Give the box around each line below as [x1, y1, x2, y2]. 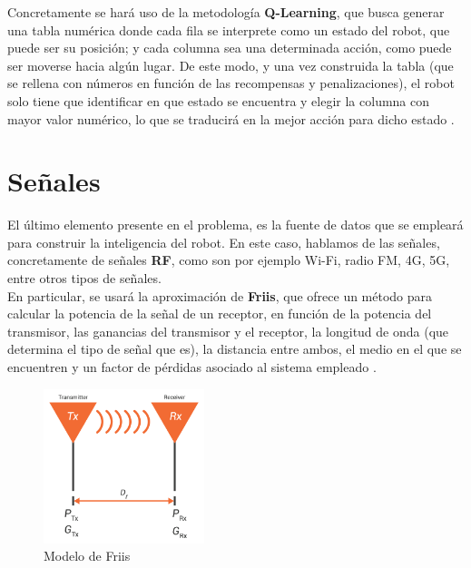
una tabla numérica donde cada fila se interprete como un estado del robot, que [7, 20, 450, 39]
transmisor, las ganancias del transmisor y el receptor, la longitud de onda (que [7, 321, 449, 340]
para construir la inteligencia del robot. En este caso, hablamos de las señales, [7, 232, 440, 251]
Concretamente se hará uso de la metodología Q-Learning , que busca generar [7, 3, 445, 21]
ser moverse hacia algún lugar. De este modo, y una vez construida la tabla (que [7, 55, 454, 74]
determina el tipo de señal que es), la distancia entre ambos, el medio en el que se [7, 339, 462, 358]
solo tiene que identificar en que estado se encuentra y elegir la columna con [7, 91, 430, 110]
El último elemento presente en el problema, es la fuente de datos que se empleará [7, 215, 464, 234]
